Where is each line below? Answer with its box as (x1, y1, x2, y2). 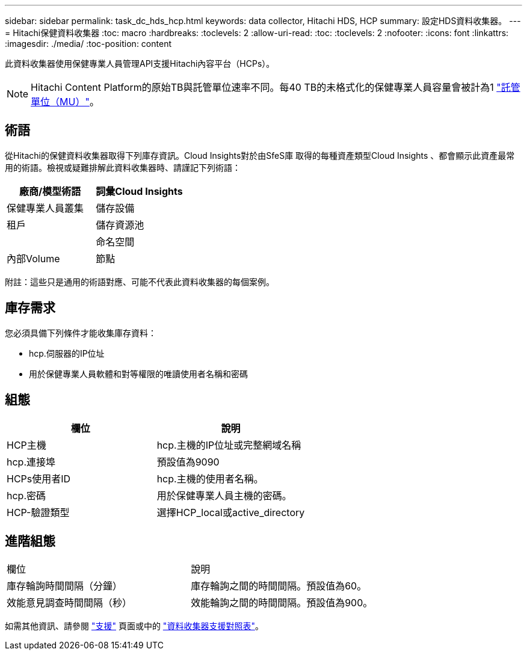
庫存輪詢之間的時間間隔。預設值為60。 (191, 580, 367, 592)
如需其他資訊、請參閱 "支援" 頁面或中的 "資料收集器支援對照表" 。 (5, 621, 263, 632)
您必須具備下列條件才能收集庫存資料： (5, 327, 156, 338)
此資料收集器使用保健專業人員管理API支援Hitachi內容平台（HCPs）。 (5, 58, 275, 69)
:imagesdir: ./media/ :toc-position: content (5, 38, 171, 49)
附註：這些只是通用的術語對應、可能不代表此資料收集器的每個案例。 (5, 276, 274, 287)
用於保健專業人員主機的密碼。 (156, 489, 292, 502)
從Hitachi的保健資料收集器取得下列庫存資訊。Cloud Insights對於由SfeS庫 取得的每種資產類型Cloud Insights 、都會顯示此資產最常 (5, 150, 515, 161)
